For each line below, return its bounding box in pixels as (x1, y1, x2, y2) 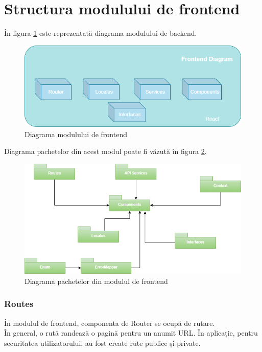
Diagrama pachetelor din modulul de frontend (25, 275, 168, 286)
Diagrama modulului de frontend (25, 128, 127, 139)
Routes (4, 297, 34, 310)
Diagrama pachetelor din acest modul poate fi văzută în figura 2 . (4, 146, 207, 157)
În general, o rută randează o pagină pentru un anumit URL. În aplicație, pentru (4, 327, 258, 338)
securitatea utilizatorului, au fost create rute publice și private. (4, 337, 201, 348)
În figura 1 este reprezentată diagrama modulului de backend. (4, 28, 197, 38)
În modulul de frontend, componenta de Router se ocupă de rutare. (4, 317, 215, 328)
